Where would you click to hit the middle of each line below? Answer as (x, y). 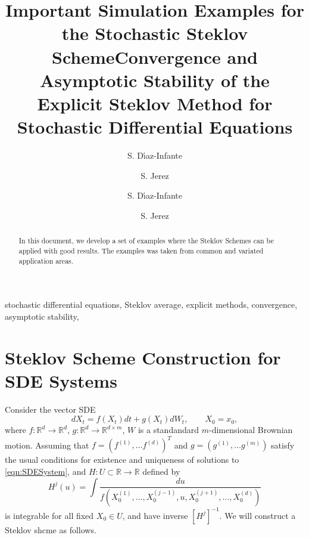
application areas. (46, 260)
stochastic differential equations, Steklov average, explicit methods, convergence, (151, 304)
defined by (161, 471)
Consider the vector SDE (50, 409)
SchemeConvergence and (155, 56)
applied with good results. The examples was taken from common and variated (141, 250)
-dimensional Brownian (251, 430)
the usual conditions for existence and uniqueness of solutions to (122, 460)
